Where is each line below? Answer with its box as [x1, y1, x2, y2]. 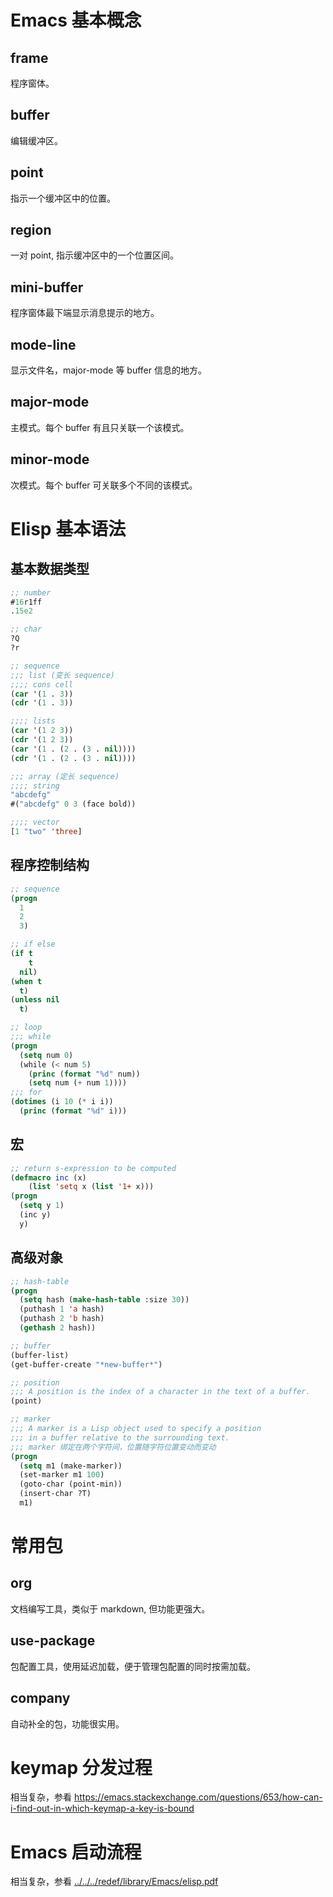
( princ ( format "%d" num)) [28, 1069, 141, 1079]
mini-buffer [10, 279, 84, 296]
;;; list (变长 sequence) [10, 670, 115, 680]
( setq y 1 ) [19, 1201, 65, 1211]
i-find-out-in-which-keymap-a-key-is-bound [10, 1802, 195, 1815]
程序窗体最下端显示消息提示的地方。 [10, 307, 160, 319]
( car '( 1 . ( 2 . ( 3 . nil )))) [10, 744, 137, 754]
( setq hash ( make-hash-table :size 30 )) [19, 1295, 190, 1305]
